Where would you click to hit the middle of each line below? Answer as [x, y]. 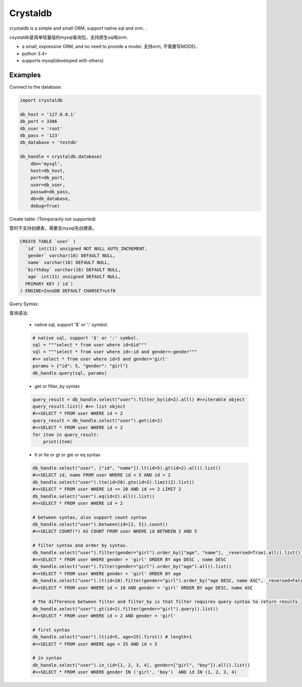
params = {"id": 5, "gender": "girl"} [80, 366]
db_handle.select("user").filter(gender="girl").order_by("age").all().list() [132, 567]
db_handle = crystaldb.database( [61, 157]
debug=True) [45, 206]
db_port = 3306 [39, 121]
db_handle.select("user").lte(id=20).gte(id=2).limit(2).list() [114, 482]
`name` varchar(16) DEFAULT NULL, [68, 263]
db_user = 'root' [41, 128]
